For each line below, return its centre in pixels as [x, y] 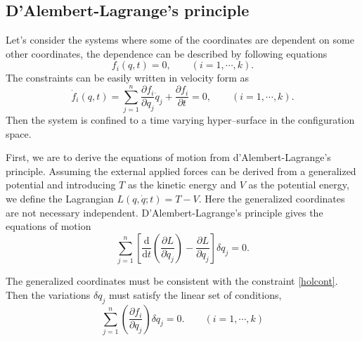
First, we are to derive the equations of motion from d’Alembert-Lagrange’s [168, 157]
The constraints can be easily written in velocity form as [128, 78]
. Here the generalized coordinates [272, 199]
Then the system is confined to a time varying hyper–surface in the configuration [180, 120]
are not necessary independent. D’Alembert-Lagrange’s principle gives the [164, 212]
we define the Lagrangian [60, 199]
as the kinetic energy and [182, 185]
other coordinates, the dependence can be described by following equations [167, 53]
